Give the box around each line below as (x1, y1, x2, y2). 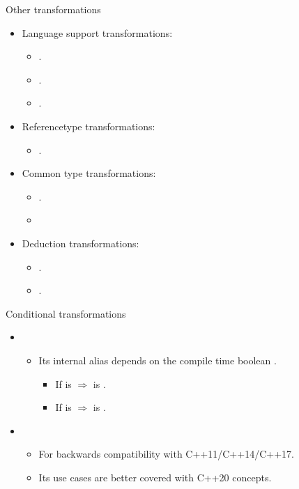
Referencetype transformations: (22, 118, 155, 133)
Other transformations (6, 2, 101, 16)
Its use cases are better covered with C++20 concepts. (38, 469, 272, 484)
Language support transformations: (22, 25, 173, 40)
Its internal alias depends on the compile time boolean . (38, 352, 277, 367)
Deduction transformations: (22, 235, 139, 250)
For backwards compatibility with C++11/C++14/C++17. (38, 447, 294, 461)
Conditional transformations (6, 306, 126, 320)
